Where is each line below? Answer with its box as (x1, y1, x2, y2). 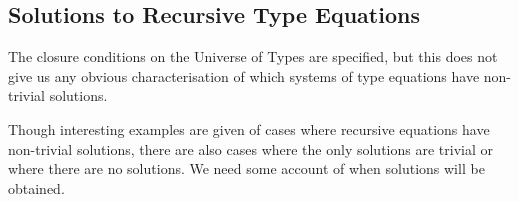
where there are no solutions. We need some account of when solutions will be (8, 158, 485, 179)
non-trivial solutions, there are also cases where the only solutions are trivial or (8, 138, 493, 159)
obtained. (8, 177, 65, 198)
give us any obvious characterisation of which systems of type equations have (8, 65, 480, 86)
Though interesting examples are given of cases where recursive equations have (8, 118, 490, 139)
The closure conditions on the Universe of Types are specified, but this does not (8, 46, 498, 67)
